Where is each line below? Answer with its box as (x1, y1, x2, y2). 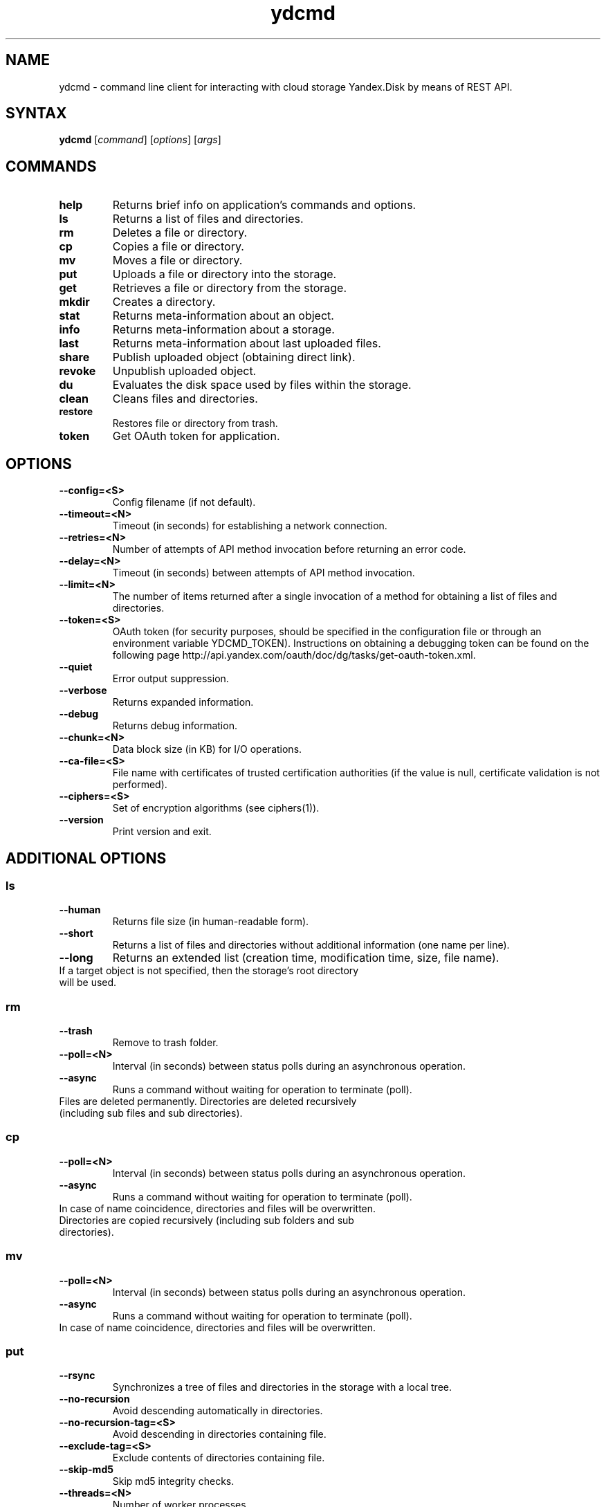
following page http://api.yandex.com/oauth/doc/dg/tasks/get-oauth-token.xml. (112, 649, 476, 661)
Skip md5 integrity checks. (112, 1475, 235, 1488)
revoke (59, 364, 96, 378)
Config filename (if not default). (112, 496, 256, 509)
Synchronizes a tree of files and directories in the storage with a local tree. (112, 1381, 452, 1394)
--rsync (59, 1369, 95, 1382)
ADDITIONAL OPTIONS (6, 849, 167, 867)
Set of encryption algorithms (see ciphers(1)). (112, 802, 320, 814)
